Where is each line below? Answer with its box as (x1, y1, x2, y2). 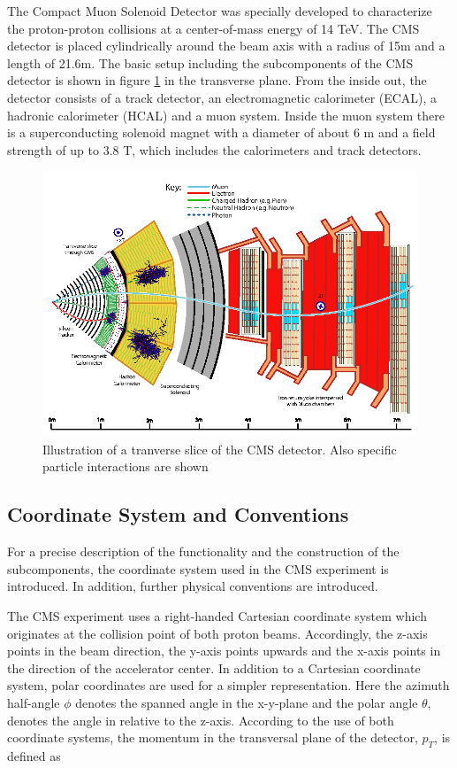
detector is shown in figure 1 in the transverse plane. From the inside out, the (7, 71, 427, 89)
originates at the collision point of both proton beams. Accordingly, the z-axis (7, 624, 428, 642)
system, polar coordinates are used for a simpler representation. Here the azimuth (7, 676, 450, 694)
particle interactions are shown (42, 457, 209, 476)
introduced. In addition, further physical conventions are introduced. (7, 577, 378, 595)
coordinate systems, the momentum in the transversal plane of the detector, (7, 728, 418, 747)
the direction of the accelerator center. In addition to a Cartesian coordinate (7, 658, 421, 677)
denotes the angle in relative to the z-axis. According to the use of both (7, 710, 394, 729)
